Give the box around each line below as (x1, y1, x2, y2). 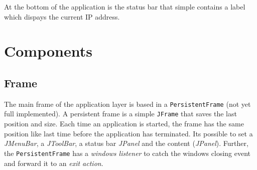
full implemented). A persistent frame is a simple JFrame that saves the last (4, 108, 237, 119)
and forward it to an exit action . (4, 157, 103, 168)
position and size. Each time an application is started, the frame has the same (4, 118, 244, 129)
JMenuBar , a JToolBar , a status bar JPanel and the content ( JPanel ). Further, (4, 138, 248, 148)
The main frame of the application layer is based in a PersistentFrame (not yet (4, 98, 251, 109)
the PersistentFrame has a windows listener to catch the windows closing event (4, 147, 251, 158)
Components (4, 41, 92, 61)
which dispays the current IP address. (4, 11, 120, 22)
